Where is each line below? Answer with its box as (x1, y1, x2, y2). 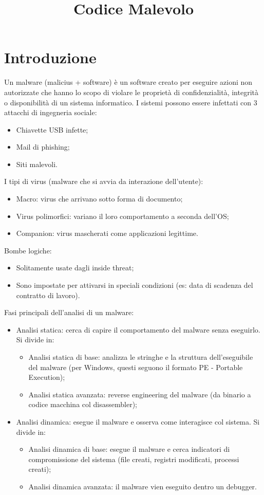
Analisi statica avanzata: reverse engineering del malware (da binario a (28, 389, 251, 399)
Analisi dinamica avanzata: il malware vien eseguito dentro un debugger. (28, 481, 257, 491)
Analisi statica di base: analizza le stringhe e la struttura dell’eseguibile (28, 352, 253, 362)
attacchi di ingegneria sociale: (4, 107, 97, 118)
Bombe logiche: (4, 245, 52, 255)
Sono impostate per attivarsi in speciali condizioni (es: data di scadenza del (16, 280, 253, 290)
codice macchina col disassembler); (28, 399, 137, 410)
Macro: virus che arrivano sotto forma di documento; (16, 193, 183, 204)
